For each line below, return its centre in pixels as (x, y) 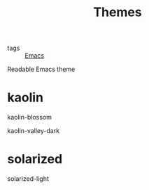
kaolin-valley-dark (34, 131)
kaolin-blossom (30, 118)
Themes (118, 12)
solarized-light (28, 179)
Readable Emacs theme (41, 69)
